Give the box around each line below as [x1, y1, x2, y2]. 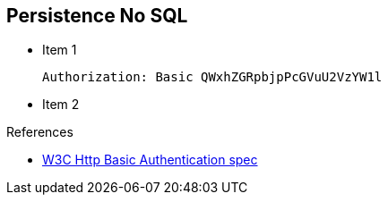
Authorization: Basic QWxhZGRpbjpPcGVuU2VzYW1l [42, 70, 383, 85]
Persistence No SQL [6, 4, 188, 27]
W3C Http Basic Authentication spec [42, 152, 258, 168]
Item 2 [42, 97, 80, 113]
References [6, 124, 73, 140]
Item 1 [42, 42, 77, 58]
